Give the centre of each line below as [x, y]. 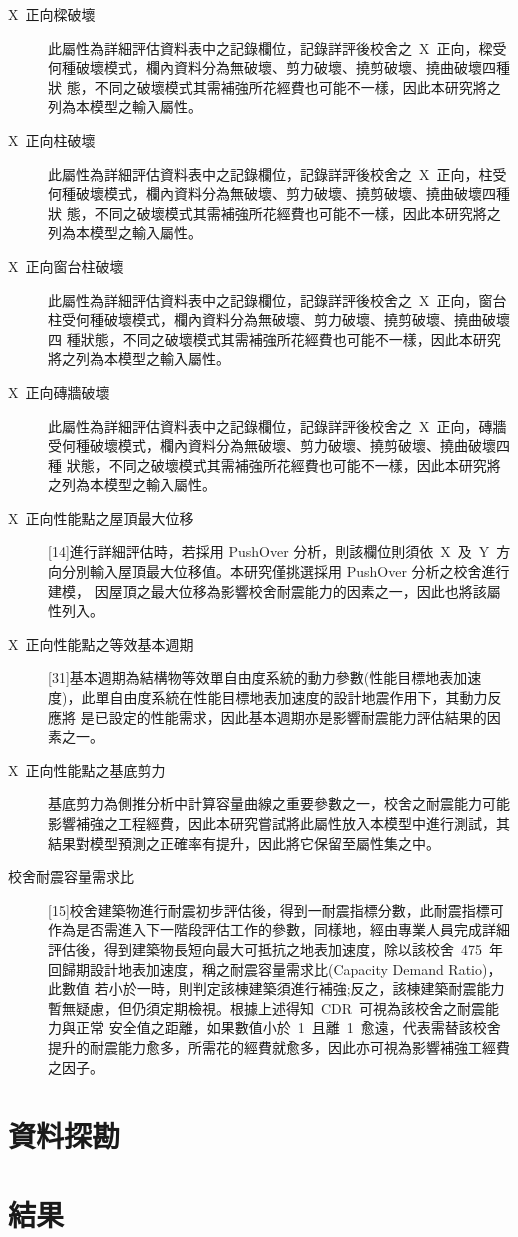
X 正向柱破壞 [52, 139]
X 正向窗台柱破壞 [66, 265]
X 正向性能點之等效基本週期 [101, 643]
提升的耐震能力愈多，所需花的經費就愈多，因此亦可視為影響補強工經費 [279, 1046]
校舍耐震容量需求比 [71, 876]
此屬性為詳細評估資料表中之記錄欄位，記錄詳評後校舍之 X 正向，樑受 [277, 47]
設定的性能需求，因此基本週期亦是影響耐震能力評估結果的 [297, 716]
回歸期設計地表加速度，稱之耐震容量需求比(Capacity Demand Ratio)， [275, 968]
